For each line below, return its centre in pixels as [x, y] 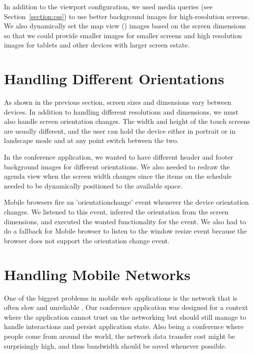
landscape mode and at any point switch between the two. [91, 140]
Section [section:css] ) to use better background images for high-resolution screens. [127, 16]
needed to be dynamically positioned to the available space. [93, 185]
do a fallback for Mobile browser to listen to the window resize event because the [126, 231]
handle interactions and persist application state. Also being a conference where [124, 326]
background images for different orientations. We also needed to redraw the [117, 166]
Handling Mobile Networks [97, 274]
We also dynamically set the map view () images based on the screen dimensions [125, 26]
